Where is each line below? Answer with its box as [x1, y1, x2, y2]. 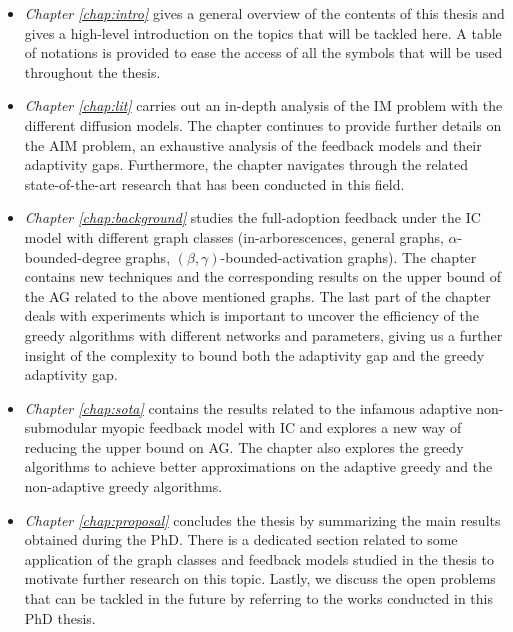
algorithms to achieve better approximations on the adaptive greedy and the [24, 456, 493, 477]
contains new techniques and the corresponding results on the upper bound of [24, 266, 501, 287]
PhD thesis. [24, 607, 96, 628]
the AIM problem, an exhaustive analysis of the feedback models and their [24, 134, 482, 155]
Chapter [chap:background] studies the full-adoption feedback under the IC [24, 207, 481, 228]
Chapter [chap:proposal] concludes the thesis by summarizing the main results [24, 509, 501, 530]
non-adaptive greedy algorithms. [24, 476, 223, 497]
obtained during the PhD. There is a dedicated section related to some [24, 529, 458, 550]
